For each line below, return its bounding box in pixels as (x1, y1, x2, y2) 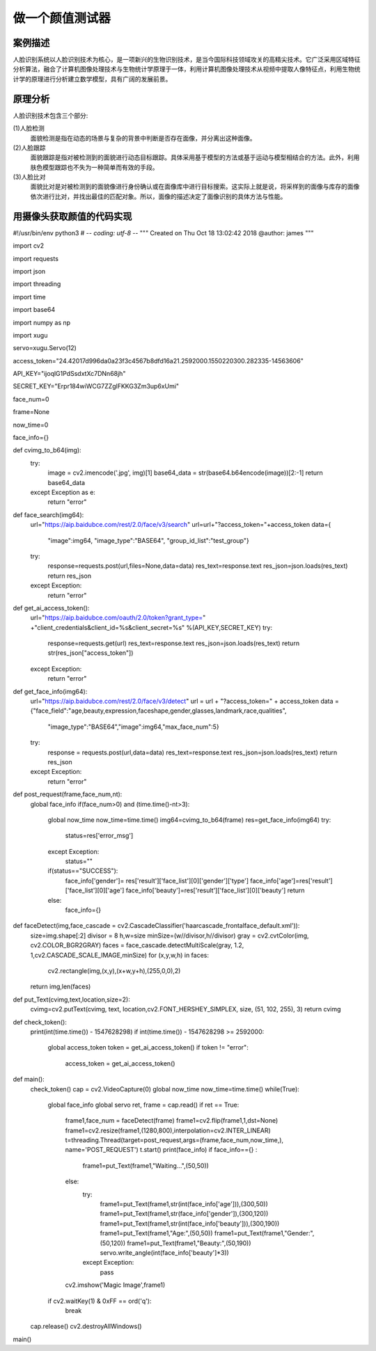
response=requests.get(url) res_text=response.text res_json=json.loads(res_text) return (47, 639, 299, 647)
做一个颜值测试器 (13, 10, 111, 26)
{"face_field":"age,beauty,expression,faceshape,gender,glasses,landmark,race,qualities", (30, 706, 287, 715)
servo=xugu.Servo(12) (13, 344, 77, 352)
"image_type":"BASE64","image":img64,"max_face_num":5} (47, 722, 219, 731)
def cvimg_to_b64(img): (13, 446, 81, 455)
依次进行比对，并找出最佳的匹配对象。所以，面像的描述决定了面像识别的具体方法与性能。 (30, 192, 287, 200)
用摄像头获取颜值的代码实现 (13, 210, 132, 222)
